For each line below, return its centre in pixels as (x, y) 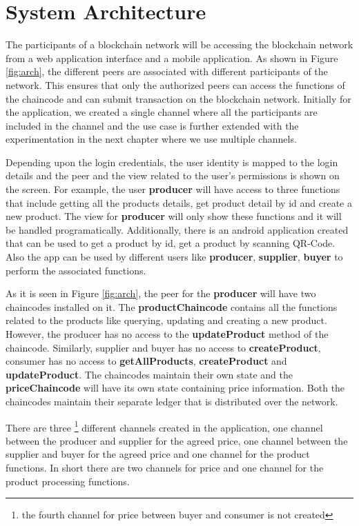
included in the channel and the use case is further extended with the (152, 125)
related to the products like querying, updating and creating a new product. (166, 320)
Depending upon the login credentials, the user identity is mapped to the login (172, 162)
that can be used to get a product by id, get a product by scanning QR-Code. (171, 243)
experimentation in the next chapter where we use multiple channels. (151, 139)
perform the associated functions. (76, 270)
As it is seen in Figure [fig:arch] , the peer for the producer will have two (161, 293)
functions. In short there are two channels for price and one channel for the (165, 467)
